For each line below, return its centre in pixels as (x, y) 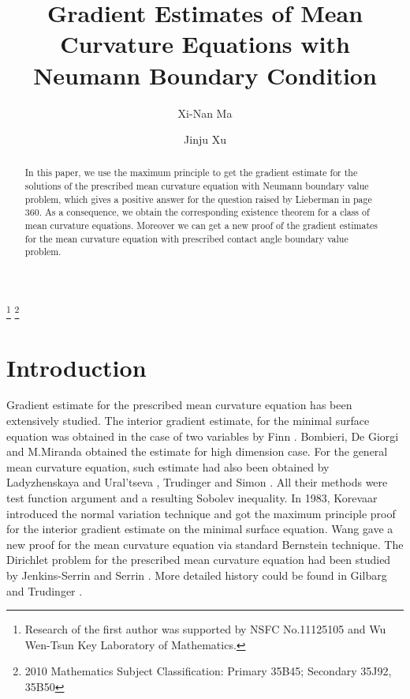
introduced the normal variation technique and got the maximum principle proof (201, 513)
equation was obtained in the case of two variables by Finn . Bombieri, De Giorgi (203, 436)
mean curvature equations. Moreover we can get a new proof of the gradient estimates (201, 225)
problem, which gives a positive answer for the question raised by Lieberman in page (198, 199)
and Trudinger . (45, 590)
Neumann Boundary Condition (205, 75)
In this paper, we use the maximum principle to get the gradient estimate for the (191, 173)
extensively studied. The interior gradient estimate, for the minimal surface (188, 421)
